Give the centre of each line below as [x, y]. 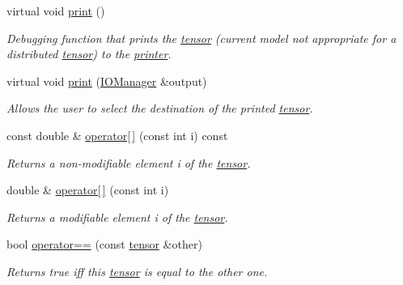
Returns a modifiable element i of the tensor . [117, 217]
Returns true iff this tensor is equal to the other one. [137, 271]
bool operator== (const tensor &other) [104, 244]
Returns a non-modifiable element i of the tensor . [129, 162]
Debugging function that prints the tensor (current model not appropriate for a [201, 38]
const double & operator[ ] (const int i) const [117, 135]
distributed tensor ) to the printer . [89, 54]
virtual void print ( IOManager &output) [107, 81]
